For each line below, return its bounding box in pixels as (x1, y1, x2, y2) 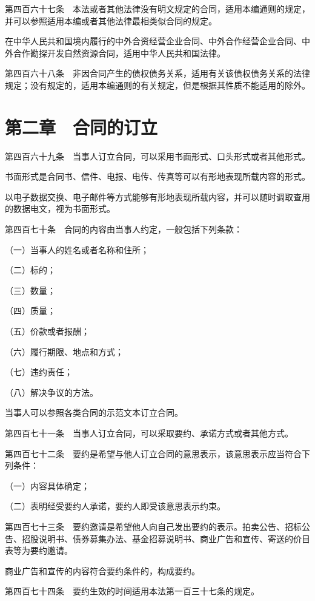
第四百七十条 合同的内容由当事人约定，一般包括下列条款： (5, 223, 242, 236)
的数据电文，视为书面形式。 (5, 202, 115, 215)
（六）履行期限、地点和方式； (5, 345, 124, 358)
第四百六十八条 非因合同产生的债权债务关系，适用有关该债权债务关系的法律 (5, 67, 310, 80)
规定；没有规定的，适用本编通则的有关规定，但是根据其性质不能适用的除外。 (5, 78, 310, 91)
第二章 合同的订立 (5, 114, 158, 139)
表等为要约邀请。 (5, 544, 73, 557)
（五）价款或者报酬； (5, 325, 90, 338)
